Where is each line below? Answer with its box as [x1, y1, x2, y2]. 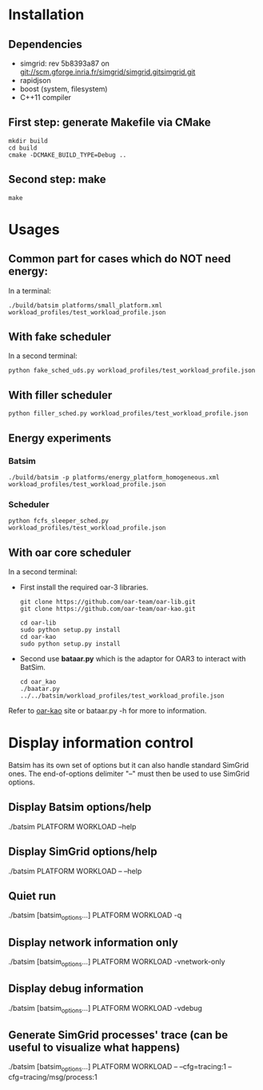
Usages [8, 220, 60, 238]
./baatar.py [19, 685, 60, 693]
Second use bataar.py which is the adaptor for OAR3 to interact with [19, 654, 246, 664]
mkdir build [8, 137, 48, 145]
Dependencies [8, 38, 82, 51]
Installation [8, 6, 85, 24]
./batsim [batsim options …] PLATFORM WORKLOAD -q [8, 910, 182, 922]
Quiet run [8, 889, 56, 903]
